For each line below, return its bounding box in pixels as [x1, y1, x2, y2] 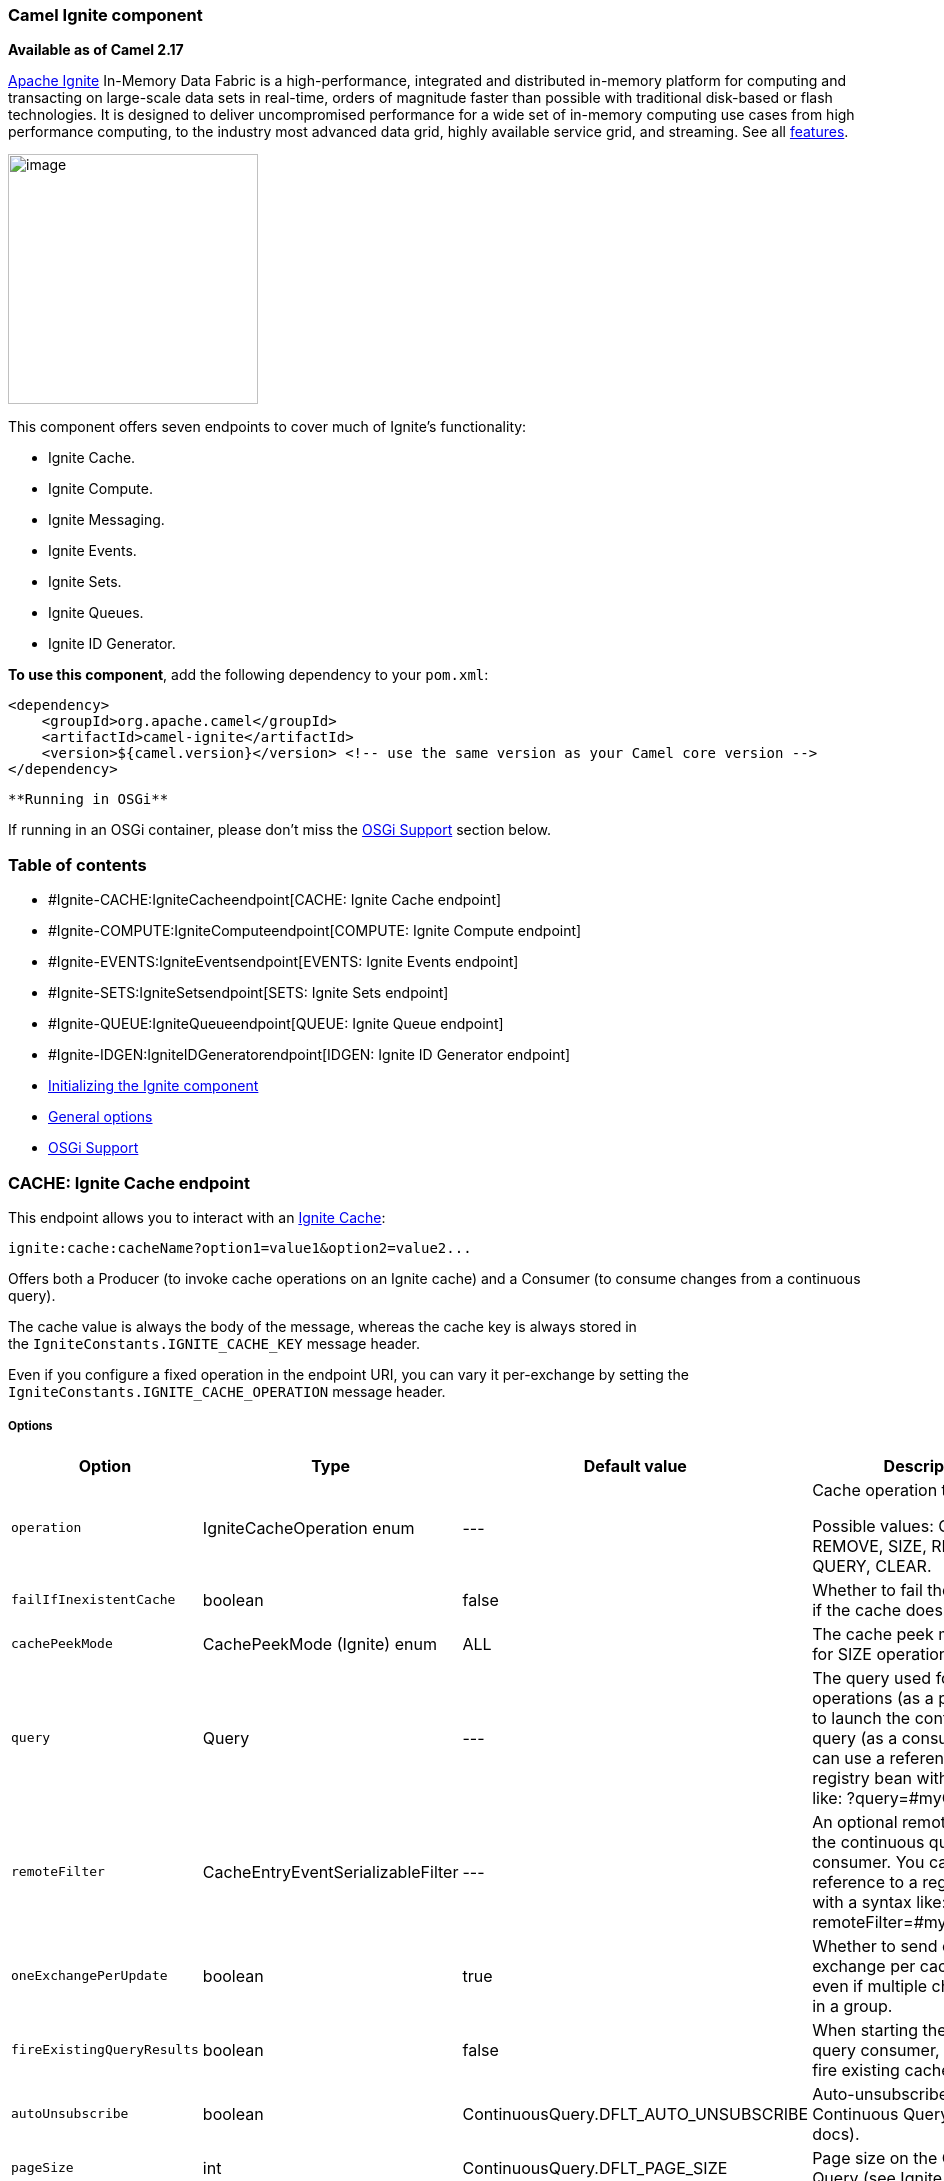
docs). [812, 2123, 860, 2144]
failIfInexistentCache [11, 1592, 176, 1608]
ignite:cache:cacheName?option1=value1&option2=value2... [8, 1239, 472, 1256]
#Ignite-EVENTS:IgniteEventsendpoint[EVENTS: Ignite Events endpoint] [48, 953, 519, 971]
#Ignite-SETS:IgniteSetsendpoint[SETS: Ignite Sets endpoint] [48, 984, 449, 1002]
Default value [583, 1455, 687, 1476]
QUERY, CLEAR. [812, 1555, 932, 1576]
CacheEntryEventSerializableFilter [202, 1861, 459, 1882]
